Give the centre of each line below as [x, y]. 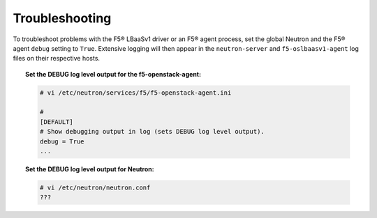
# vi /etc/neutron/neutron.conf [95, 188]
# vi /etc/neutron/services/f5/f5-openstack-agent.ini [135, 93]
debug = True [62, 141]
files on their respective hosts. [57, 59]
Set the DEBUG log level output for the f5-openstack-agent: [113, 74]
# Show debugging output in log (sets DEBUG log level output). [152, 132]
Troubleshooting [62, 18]
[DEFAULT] [56, 122]
